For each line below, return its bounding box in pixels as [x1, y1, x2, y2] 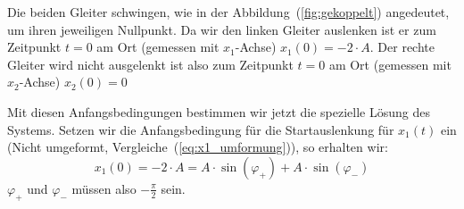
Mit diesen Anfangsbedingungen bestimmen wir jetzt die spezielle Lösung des [7, 102, 430, 121]
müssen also [71, 179, 137, 197]
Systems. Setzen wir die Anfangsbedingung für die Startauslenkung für [7, 120, 394, 138]
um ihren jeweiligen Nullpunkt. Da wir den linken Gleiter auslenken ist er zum [7, 20, 436, 38]
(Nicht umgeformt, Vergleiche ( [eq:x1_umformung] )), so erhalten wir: [7, 138, 388, 156]
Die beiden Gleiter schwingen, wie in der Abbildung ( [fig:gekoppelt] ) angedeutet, [7, 3, 450, 21]
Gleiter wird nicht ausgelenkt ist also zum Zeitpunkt [7, 54, 294, 73]
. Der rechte [369, 38, 435, 56]
